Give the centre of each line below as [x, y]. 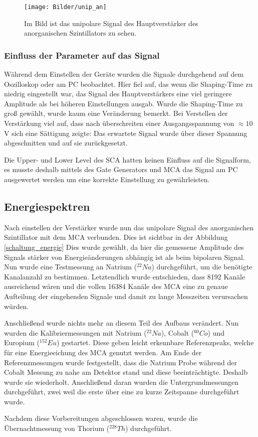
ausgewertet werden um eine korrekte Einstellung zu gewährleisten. [107, 179]
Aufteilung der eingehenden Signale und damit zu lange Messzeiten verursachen [126, 296]
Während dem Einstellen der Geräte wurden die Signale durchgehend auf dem [124, 74]
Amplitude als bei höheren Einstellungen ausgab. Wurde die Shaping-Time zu [123, 103]
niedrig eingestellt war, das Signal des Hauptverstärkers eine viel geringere [118, 94]
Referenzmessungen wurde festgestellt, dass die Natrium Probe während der [121, 362]
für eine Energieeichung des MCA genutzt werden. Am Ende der [103, 352]
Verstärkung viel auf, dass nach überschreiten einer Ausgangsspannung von [119, 123]
